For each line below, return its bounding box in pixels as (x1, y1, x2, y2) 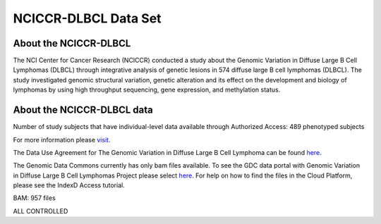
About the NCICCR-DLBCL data (13, 104, 153, 116)
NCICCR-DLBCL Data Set (13, 11, 162, 26)
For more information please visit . (13, 135, 111, 144)
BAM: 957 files (13, 194, 56, 202)
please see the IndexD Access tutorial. (13, 181, 125, 189)
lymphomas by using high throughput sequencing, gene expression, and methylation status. (13, 85, 281, 94)
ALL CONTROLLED (13, 206, 68, 215)
